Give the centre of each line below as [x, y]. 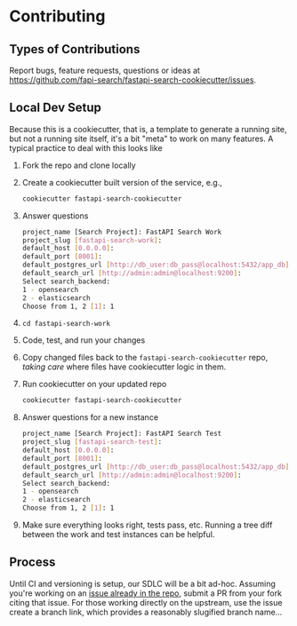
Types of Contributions [75, 49]
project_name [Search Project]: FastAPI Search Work [122, 232]
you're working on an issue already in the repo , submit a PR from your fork [146, 593]
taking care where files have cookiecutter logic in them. [124, 367]
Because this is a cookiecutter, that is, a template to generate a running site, [148, 129]
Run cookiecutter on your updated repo [94, 384]
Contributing [57, 16]
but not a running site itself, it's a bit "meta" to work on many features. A [141, 139]
